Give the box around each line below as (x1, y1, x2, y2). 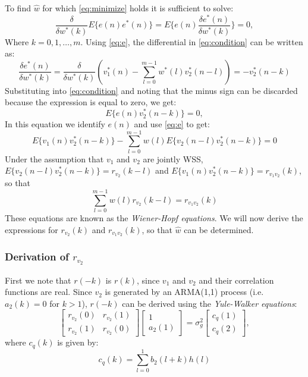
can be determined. (184, 223, 254, 235)
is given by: (57, 336, 99, 348)
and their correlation (199, 274, 274, 286)
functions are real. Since (5, 285, 92, 298)
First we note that (5, 274, 71, 286)
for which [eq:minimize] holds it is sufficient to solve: (42, 2, 234, 14)
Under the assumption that (5, 152, 104, 165)
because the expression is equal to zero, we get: (5, 96, 177, 108)
